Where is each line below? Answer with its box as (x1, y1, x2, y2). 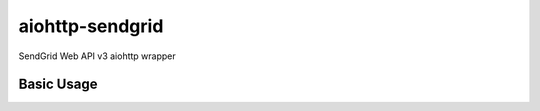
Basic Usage (18, 76, 98, 93)
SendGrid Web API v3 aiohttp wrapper (18, 50, 177, 62)
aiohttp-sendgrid (18, 15, 164, 37)
